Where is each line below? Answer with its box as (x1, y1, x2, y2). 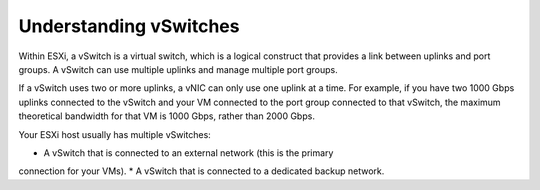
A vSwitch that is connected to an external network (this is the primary (43, 146, 334, 159)
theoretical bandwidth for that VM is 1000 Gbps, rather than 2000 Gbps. (18, 110, 315, 122)
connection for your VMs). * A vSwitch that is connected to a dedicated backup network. (18, 165, 385, 177)
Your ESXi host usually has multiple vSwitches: (18, 128, 212, 140)
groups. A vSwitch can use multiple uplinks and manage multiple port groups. (18, 63, 339, 75)
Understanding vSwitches (18, 15, 240, 37)
